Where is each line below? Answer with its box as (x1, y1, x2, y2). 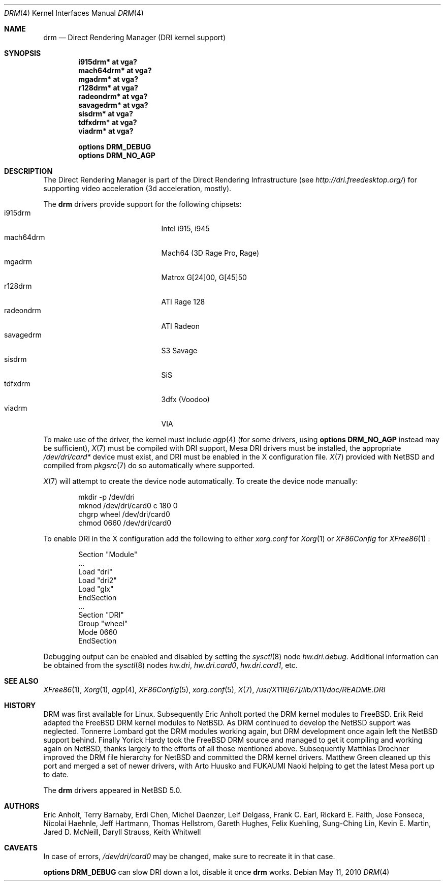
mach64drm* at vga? (78, 66, 152, 75)
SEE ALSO (4, 677, 39, 685)
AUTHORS (4, 802, 40, 810)
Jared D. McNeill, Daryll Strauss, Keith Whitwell (43, 828, 201, 836)
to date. (43, 770, 69, 779)
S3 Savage (161, 346, 198, 355)
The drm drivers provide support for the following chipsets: (43, 200, 242, 208)
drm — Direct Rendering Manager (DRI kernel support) (43, 33, 226, 42)
